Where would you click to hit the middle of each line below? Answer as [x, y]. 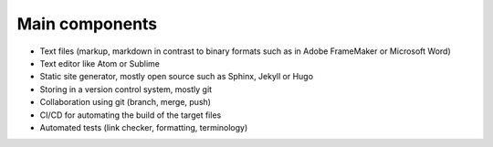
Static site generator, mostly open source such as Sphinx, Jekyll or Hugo [177, 77]
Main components [87, 24]
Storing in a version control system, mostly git [126, 89]
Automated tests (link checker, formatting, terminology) [144, 127]
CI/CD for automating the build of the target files [131, 115]
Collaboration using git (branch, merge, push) [126, 102]
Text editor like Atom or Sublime [100, 63]
